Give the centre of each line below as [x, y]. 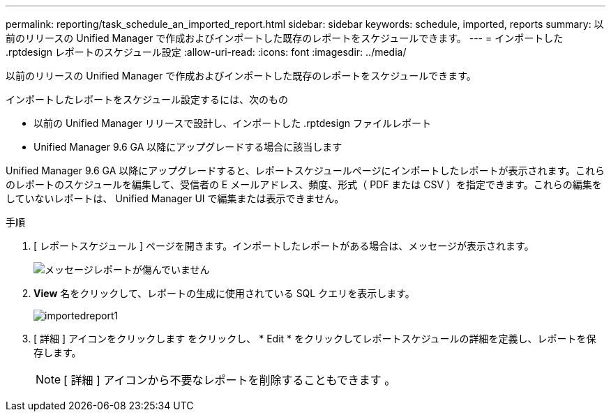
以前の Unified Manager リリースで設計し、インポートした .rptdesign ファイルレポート [232, 123]
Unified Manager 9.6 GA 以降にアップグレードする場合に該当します [188, 147]
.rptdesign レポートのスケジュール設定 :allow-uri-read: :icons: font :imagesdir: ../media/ [206, 52]
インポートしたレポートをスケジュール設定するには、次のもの [147, 99]
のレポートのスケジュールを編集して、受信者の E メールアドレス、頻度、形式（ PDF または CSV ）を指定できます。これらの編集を [304, 184]
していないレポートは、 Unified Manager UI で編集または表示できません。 [175, 198]
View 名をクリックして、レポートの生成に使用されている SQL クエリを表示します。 [224, 293]
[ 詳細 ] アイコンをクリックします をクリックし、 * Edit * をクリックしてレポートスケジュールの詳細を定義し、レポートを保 [315, 339]
